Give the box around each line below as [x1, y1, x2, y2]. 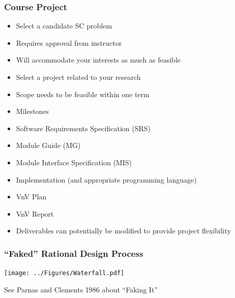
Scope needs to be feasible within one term [16, 88, 150, 99]
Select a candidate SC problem [16, 20, 112, 31]
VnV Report [16, 208, 54, 219]
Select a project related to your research [16, 72, 141, 82]
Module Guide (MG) [16, 140, 81, 151]
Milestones [16, 106, 49, 116]
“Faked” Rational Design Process [4, 247, 143, 259]
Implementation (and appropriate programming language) [16, 174, 197, 185]
